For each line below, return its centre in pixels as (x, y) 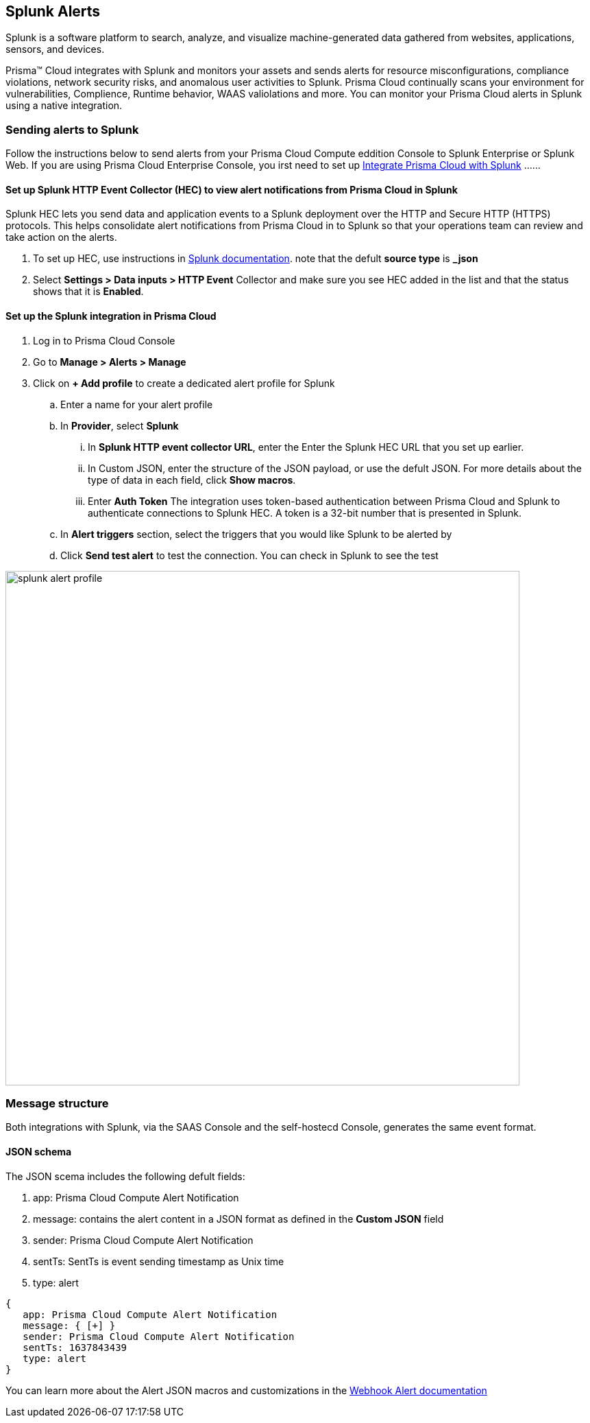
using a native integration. (64, 106)
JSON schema (39, 1151)
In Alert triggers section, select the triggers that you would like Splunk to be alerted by (256, 534)
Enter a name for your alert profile (137, 404)
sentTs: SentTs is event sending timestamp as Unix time (159, 1261)
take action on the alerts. (61, 237)
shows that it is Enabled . (88, 292)
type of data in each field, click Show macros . (192, 480)
